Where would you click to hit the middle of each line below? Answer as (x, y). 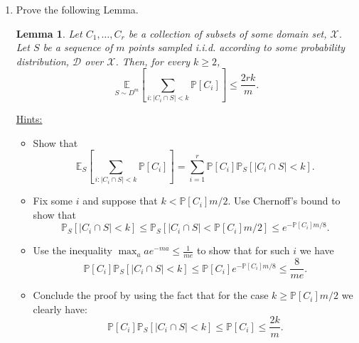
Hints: (29, 119)
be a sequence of (78, 47)
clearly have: (60, 309)
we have (317, 250)
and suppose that (120, 201)
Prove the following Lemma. (77, 9)
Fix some (53, 201)
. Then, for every (152, 61)
